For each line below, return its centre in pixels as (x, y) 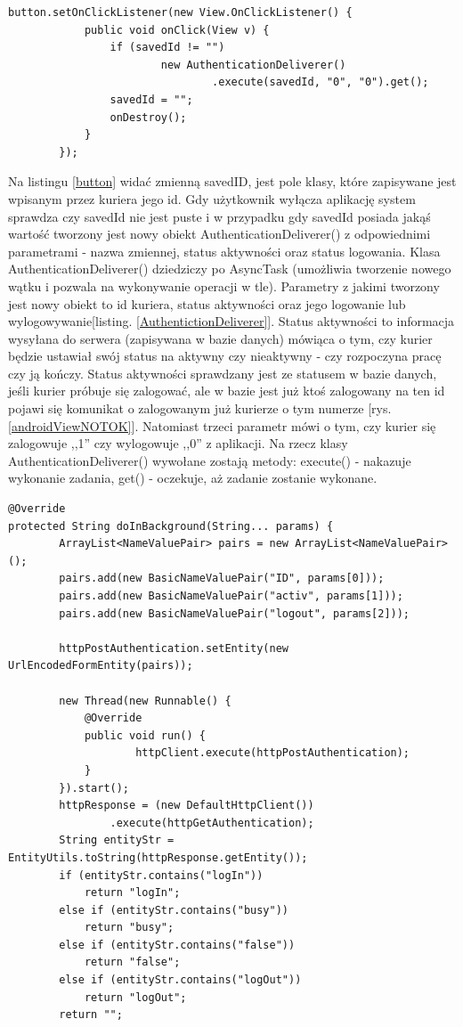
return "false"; (132, 962)
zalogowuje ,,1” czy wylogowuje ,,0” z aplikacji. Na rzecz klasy (178, 443)
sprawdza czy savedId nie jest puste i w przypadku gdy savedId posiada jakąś (219, 216)
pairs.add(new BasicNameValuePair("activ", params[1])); (231, 596)
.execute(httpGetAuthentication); (212, 823)
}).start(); (94, 788)
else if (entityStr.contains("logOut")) (180, 980)
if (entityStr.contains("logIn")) (161, 875)
